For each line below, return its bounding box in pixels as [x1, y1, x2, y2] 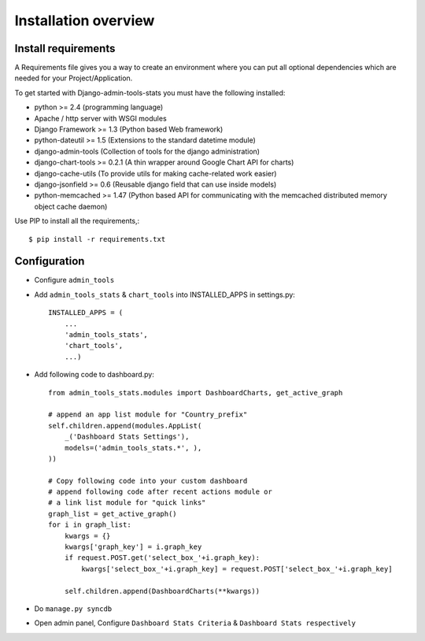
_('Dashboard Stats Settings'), [64, 432, 190, 441]
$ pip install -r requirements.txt [28, 235, 166, 243]
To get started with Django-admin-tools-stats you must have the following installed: [14, 87, 286, 98]
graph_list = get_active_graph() [48, 509, 177, 518]
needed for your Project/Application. [14, 73, 133, 83]
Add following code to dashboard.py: [34, 370, 155, 380]
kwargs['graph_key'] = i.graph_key [64, 543, 202, 551]
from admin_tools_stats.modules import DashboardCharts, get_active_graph [48, 388, 343, 397]
